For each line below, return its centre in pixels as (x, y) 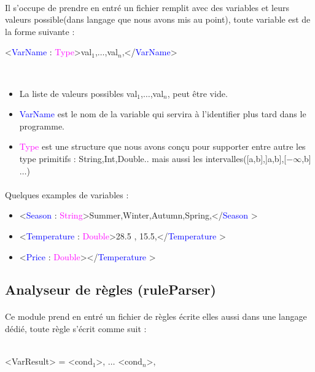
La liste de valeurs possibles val (78, 93)
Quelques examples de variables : (67, 194)
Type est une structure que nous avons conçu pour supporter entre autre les (162, 146)
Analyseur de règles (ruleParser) (111, 289)
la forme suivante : (40, 31)
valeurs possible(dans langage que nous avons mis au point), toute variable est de (158, 19)
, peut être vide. (197, 93)
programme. (42, 126)
